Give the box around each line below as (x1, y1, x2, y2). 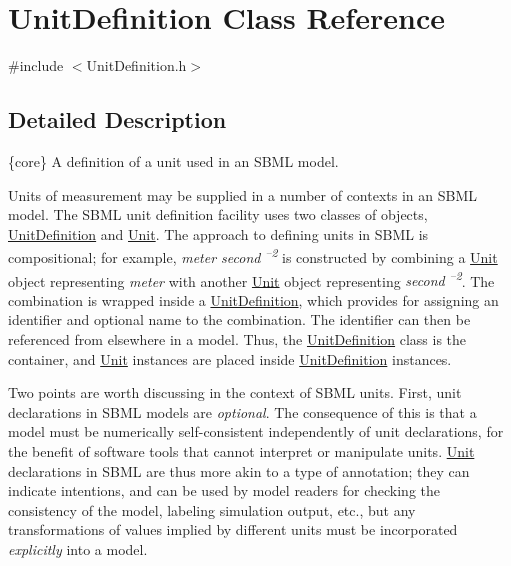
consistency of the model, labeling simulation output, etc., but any (8, 499, 416, 520)
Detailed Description (8, 104, 227, 135)
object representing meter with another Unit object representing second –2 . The (8, 267, 495, 291)
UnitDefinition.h (86, 55, 187, 76)
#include (8, 55, 64, 76)
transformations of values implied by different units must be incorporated (8, 519, 458, 540)
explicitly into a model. (8, 538, 148, 559)
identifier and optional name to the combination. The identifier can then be (8, 309, 471, 330)
